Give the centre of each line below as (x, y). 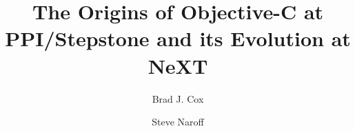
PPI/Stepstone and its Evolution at (178, 38)
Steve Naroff (178, 122)
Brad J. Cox (178, 98)
